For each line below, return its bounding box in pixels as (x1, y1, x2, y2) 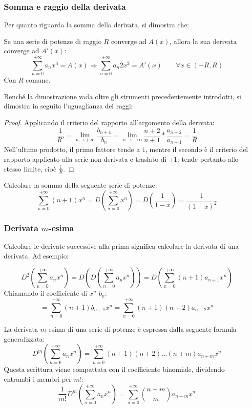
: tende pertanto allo (177, 154, 239, 164)
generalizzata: (4, 333, 45, 344)
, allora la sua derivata (169, 36, 237, 46)
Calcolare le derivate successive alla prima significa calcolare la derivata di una (4, 241, 239, 251)
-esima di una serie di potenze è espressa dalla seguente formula (46, 324, 237, 334)
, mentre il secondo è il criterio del (145, 144, 248, 154)
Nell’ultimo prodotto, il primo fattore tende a (4, 144, 140, 154)
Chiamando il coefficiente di (4, 288, 87, 298)
